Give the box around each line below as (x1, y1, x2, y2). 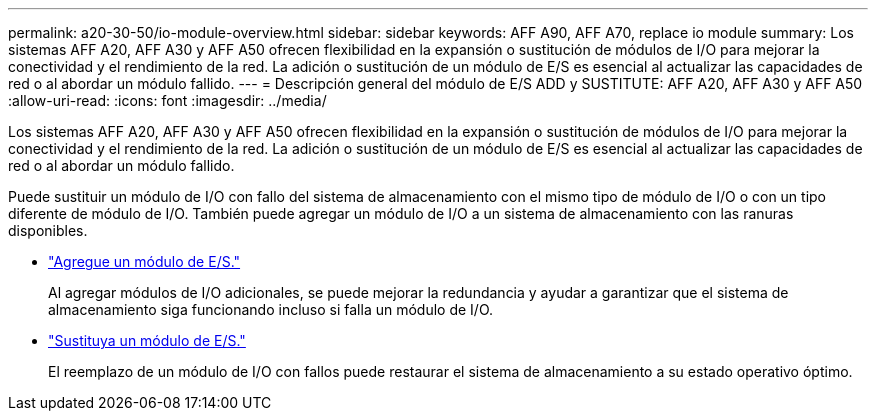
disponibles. (8, 222, 88, 239)
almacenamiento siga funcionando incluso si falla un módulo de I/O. (48, 301, 494, 318)
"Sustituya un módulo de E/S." (48, 332, 246, 349)
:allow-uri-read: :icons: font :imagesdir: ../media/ (8, 92, 327, 109)
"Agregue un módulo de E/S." (48, 253, 241, 270)
